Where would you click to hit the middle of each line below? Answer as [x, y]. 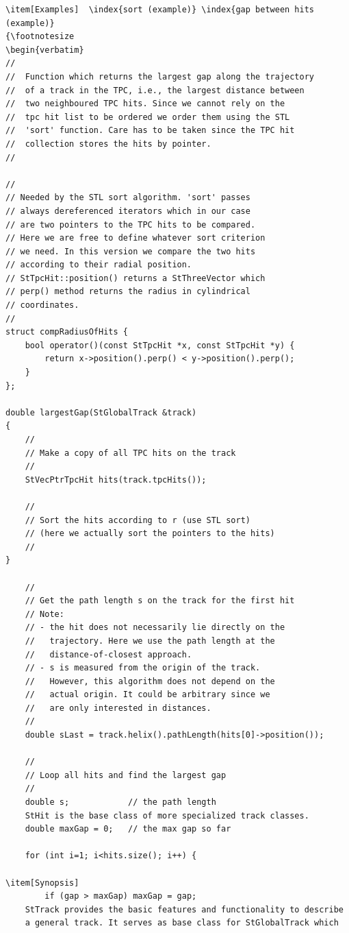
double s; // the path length [120, 802]
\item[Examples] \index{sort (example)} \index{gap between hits [160, 10]
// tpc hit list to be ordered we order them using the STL [148, 117]
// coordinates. [42, 305]
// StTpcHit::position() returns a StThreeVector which [135, 278]
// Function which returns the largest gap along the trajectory [160, 76]
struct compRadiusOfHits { [67, 332]
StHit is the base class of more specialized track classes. [167, 815]
